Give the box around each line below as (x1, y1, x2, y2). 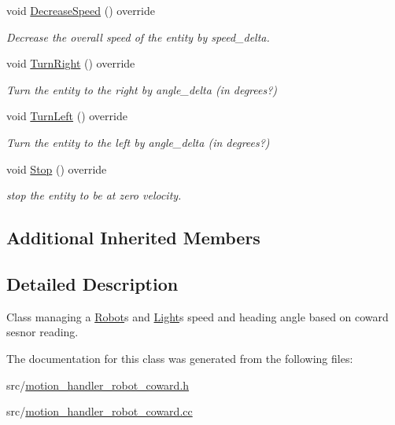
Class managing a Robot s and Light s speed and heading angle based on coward (6, 308, 389, 324)
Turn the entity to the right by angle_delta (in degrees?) (6, 81, 278, 97)
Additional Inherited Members (6, 225, 260, 250)
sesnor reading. (6, 324, 79, 340)
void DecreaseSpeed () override (6, 2, 156, 18)
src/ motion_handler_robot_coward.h (6, 376, 190, 393)
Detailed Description (6, 271, 179, 295)
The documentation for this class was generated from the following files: (6, 350, 353, 366)
